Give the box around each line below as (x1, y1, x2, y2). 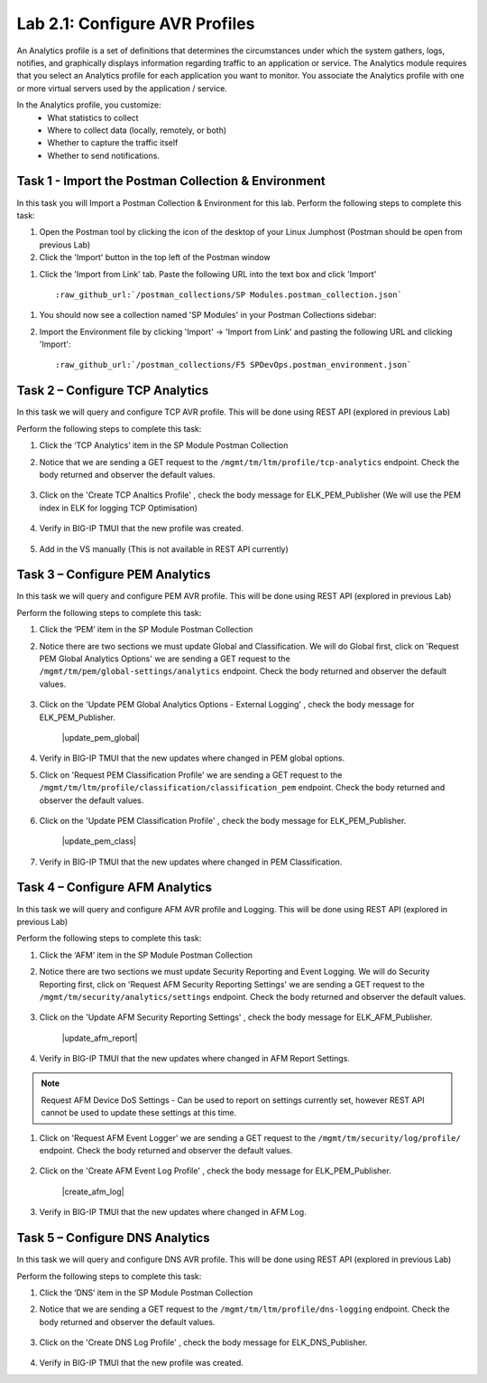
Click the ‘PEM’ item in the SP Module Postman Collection (39, 624, 253, 635)
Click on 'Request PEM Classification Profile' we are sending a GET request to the (39, 769, 343, 780)
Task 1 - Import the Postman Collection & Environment (16, 173, 326, 189)
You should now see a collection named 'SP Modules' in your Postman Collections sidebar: (39, 310, 378, 321)
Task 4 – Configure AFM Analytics (16, 880, 212, 895)
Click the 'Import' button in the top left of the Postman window (39, 252, 271, 263)
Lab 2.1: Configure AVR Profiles (16, 14, 255, 33)
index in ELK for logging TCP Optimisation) (39, 502, 198, 513)
